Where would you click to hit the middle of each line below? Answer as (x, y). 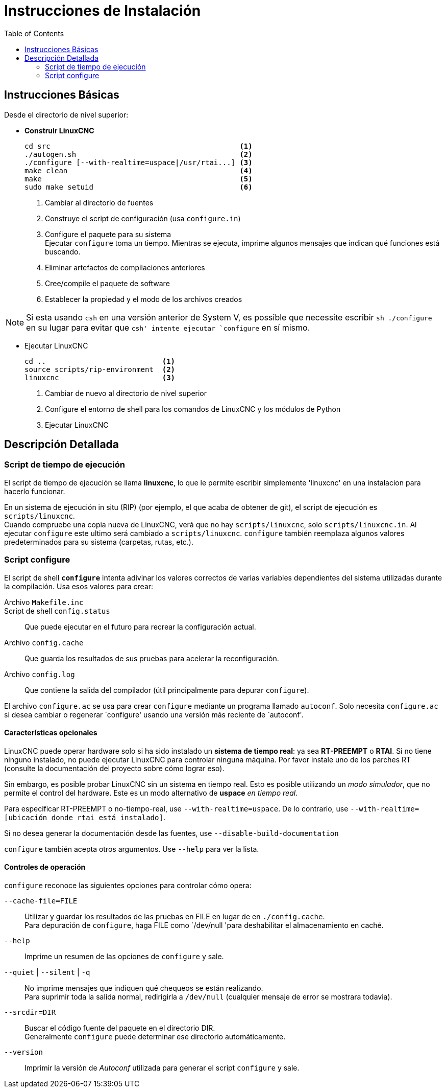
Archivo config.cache (44, 642)
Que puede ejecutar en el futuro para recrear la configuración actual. (140, 626)
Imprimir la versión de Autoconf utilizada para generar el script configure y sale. (162, 1068)
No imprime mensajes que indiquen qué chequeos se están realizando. (144, 988)
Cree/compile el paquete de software (107, 283)
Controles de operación (45, 867)
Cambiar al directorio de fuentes (99, 202)
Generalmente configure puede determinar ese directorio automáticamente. (155, 1037)
